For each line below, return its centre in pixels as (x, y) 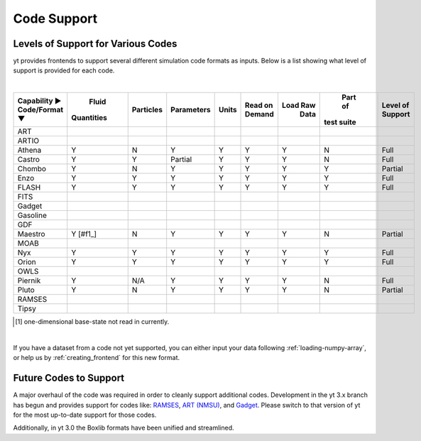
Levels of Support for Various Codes (95, 44)
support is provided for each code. (64, 70)
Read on (259, 105)
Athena (29, 151)
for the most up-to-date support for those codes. (85, 415)
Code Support (55, 18)
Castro (29, 160)
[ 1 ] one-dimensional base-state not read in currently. (92, 322)
